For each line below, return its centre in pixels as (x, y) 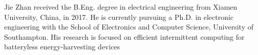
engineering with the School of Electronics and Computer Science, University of (129, 27)
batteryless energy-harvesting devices (62, 47)
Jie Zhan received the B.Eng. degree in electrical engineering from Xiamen (121, 7)
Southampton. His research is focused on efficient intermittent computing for (124, 36)
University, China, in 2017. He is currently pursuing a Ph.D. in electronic (119, 17)
